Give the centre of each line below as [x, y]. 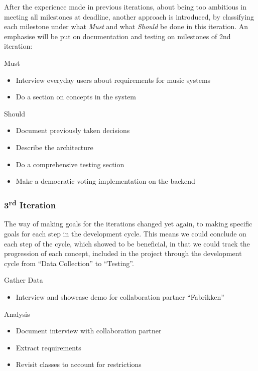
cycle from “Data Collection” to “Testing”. [69, 263]
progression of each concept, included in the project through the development [123, 253]
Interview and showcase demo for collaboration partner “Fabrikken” [120, 296]
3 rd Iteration [30, 204]
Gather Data [24, 280]
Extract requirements [48, 347]
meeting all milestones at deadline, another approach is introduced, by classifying [129, 16]
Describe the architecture [54, 147]
